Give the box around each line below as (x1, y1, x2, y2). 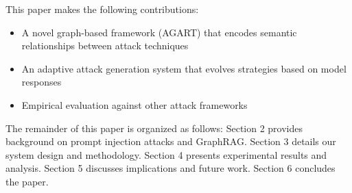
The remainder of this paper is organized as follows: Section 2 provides (5, 120, 303, 135)
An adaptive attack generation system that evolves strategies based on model (21, 61, 347, 75)
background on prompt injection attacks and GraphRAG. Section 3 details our (5, 134, 336, 149)
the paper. (5, 174, 49, 188)
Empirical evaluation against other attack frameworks (21, 97, 248, 112)
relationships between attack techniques (21, 38, 189, 53)
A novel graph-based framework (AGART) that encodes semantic (21, 25, 297, 39)
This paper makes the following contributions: (5, 2, 199, 16)
